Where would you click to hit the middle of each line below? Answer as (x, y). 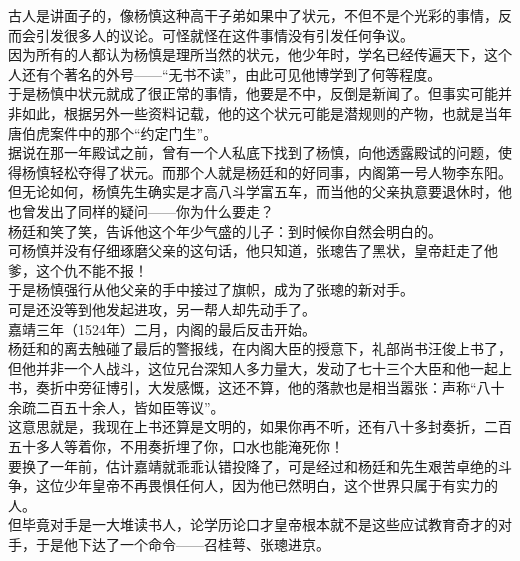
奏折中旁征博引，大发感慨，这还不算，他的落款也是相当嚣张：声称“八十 (270, 387)
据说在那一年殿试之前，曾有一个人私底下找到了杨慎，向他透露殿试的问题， (253, 152)
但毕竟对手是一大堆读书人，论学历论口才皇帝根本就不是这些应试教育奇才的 (253, 524)
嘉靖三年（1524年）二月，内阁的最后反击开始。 (162, 328)
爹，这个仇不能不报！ (78, 269)
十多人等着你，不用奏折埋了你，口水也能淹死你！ (182, 446)
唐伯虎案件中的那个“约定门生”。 (113, 132)
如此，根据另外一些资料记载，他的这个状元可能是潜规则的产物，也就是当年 (266, 112)
